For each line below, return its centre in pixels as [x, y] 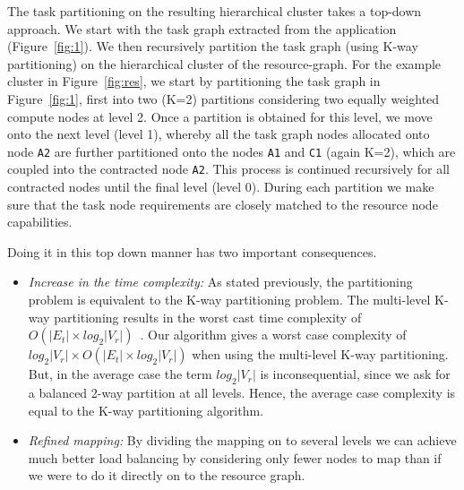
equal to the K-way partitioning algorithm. [146, 410]
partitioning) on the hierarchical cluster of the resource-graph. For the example [224, 63]
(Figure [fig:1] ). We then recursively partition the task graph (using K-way [213, 46]
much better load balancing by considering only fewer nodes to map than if [235, 457]
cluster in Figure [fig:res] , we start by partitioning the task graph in [194, 81]
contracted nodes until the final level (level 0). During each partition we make [221, 187]
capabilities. [40, 222]
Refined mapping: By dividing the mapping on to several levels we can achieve [242, 440]
